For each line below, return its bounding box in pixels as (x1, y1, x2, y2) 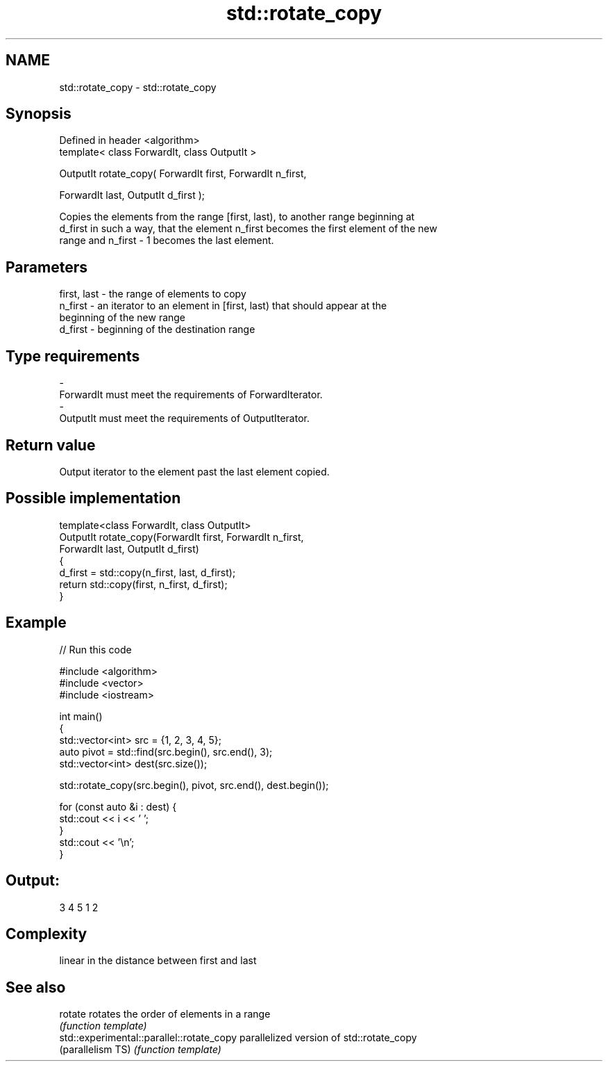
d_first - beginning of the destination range (59, 323, 255, 336)
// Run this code (59, 643, 132, 655)
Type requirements (6, 347, 140, 365)
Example (6, 614, 67, 632)
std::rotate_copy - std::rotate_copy (59, 81, 217, 93)
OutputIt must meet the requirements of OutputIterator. (59, 412, 310, 425)
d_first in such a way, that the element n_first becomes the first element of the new (59, 222, 437, 235)
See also (6, 978, 66, 996)
